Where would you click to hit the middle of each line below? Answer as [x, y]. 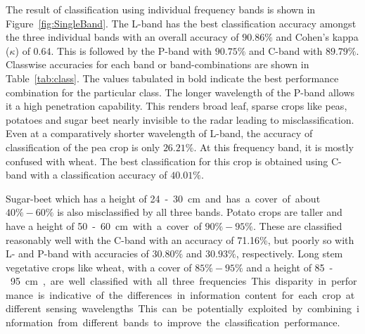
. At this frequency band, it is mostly [274, 147]
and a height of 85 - [290, 267]
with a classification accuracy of [99, 175]
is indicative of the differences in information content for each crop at [196, 294]
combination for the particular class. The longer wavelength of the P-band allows [180, 92]
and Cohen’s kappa [317, 37]
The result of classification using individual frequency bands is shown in [161, 9]
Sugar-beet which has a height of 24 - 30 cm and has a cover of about [163, 198]
